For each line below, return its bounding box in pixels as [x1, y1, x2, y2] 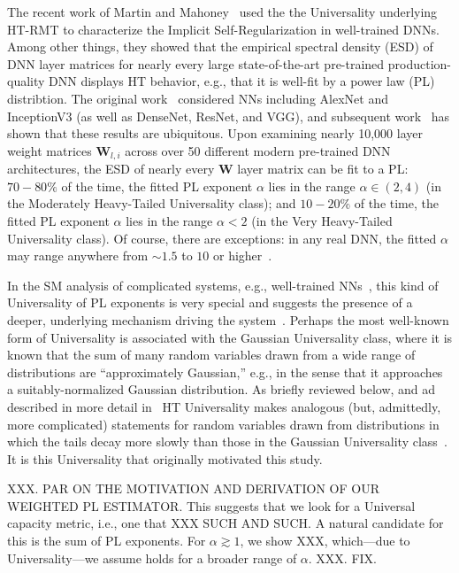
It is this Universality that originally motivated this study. [7, 449, 323, 468]
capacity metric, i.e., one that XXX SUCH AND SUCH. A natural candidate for [7, 514, 444, 532]
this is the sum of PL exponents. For [7, 531, 206, 550]
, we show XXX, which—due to [240, 531, 410, 550]
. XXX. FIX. [308, 548, 377, 567]
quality [7, 72, 45, 90]
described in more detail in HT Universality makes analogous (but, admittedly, [7, 397, 441, 415]
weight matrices [7, 141, 92, 159]
